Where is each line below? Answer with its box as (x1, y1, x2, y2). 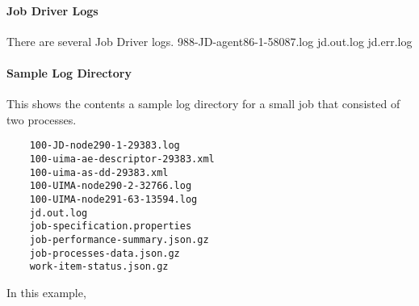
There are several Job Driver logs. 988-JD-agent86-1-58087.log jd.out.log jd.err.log (6, 32, 413, 49)
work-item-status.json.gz (29, 261, 169, 273)
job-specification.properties (29, 220, 192, 233)
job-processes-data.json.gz (29, 247, 180, 259)
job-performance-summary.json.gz (29, 233, 209, 245)
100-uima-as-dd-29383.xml (29, 166, 169, 178)
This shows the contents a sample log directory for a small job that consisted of (6, 95, 400, 112)
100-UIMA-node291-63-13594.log (29, 194, 198, 205)
